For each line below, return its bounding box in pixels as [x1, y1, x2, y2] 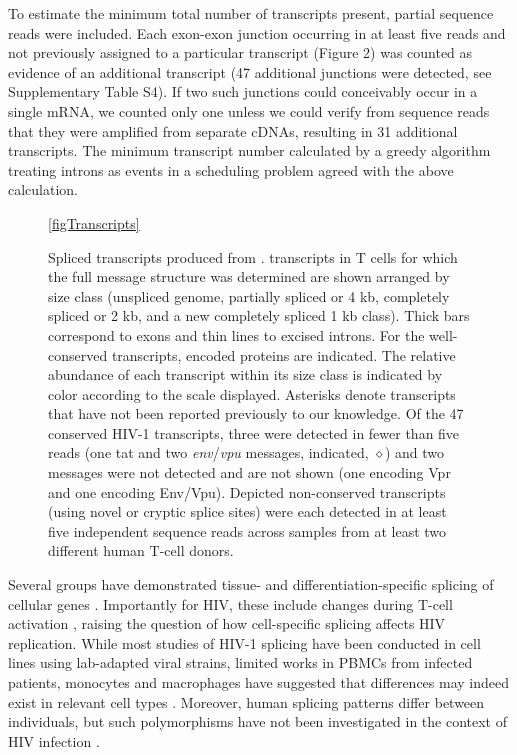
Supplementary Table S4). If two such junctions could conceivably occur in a [8, 81, 478, 102]
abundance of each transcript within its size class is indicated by [48, 364, 443, 385]
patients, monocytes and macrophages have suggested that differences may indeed [8, 672, 509, 692]
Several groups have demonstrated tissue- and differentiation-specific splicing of [8, 574, 494, 595]
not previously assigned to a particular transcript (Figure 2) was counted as [8, 42, 473, 63]
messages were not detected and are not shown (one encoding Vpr [48, 462, 451, 483]
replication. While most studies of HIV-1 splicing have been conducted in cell [8, 632, 481, 653]
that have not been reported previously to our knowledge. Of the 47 [48, 403, 464, 424]
